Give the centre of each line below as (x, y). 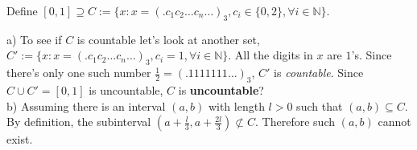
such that (320, 105)
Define (22, 10)
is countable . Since (319, 73)
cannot (394, 122)
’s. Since (372, 55)
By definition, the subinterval (79, 122)
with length (236, 105)
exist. (20, 139)
